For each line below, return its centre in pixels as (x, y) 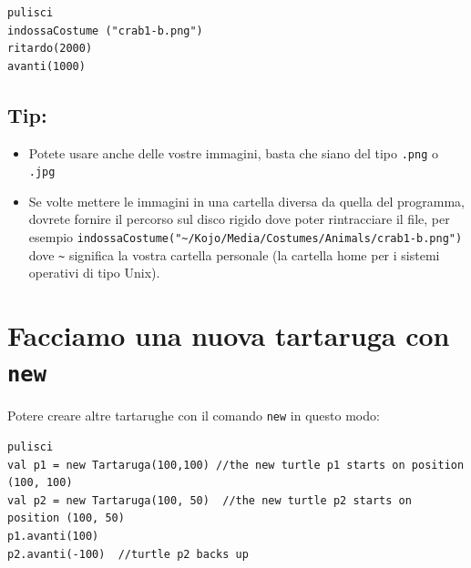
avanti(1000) (46, 66)
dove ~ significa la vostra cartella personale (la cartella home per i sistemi (234, 254)
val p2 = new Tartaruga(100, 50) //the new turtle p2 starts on (210, 500)
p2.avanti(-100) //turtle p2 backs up (128, 554)
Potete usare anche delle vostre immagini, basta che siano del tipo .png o (233, 152)
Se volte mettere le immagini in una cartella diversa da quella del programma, (246, 201)
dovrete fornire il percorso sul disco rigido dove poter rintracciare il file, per (239, 219)
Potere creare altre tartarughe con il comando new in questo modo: (194, 416)
